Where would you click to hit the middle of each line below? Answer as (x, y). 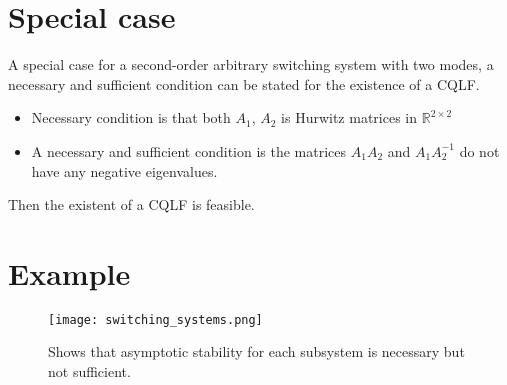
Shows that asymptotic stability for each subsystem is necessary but (256, 351)
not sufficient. (89, 371)
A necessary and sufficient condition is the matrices (189, 150)
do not (479, 150)
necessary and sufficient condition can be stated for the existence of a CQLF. (244, 83)
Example (69, 272)
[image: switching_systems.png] (155, 319)
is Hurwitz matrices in (349, 117)
